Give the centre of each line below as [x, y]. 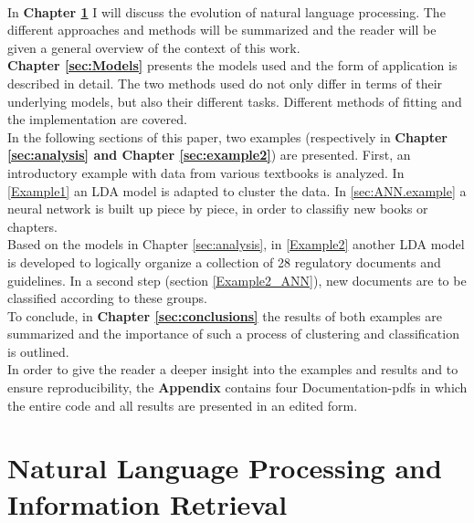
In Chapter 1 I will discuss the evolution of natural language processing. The [226, 11]
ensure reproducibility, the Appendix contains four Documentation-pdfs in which [237, 387]
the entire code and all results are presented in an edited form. [183, 405]
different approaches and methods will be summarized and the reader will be [222, 30]
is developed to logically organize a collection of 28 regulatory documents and [224, 261]
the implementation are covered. [97, 119]
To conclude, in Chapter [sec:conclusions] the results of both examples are [225, 315]
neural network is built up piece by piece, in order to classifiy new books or [218, 209]
